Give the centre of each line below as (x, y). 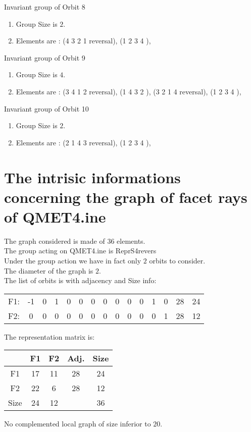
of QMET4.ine (55, 216)
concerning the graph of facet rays (126, 197)
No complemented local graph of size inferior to (78, 424)
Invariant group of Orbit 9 (45, 57)
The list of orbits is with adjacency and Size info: (80, 280)
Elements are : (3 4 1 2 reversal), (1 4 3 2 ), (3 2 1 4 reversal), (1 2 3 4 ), (129, 91)
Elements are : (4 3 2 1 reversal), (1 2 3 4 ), (83, 41)
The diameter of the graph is (49, 270)
